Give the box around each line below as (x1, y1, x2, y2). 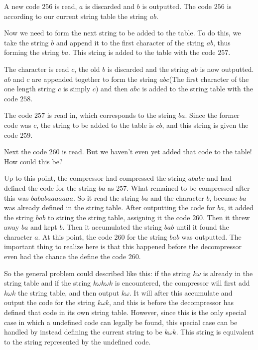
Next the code (4, 146, 47, 157)
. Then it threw (203, 212, 250, 222)
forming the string (4, 47, 60, 57)
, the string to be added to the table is (36, 119, 154, 130)
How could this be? (4, 156, 63, 166)
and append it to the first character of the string (56, 37, 204, 47)
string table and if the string (4, 278, 91, 288)
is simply (63, 83, 91, 94)
